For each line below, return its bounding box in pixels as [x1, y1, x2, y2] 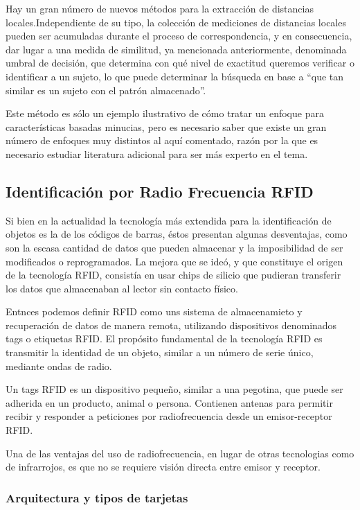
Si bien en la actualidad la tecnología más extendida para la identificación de [6, 213, 332, 227]
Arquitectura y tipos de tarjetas [6, 489, 188, 506]
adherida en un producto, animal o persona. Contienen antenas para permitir [6, 395, 333, 410]
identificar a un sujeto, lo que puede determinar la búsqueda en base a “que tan [6, 69, 344, 83]
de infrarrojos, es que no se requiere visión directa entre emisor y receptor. [6, 459, 321, 474]
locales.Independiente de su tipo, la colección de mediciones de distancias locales [6, 15, 346, 29]
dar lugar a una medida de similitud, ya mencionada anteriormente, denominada [6, 42, 347, 56]
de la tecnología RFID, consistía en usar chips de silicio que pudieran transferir [6, 267, 341, 282]
